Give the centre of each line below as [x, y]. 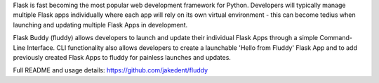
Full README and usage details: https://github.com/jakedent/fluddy [111, 70]
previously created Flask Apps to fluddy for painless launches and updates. [122, 57]
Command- [336, 38]
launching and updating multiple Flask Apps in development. [100, 25]
